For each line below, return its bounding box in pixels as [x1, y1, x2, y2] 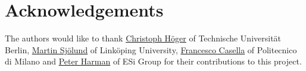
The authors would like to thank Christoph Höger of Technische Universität [5, 32, 282, 44]
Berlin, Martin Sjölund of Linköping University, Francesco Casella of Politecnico [5, 43, 297, 56]
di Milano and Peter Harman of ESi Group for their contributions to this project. [5, 55, 302, 67]
